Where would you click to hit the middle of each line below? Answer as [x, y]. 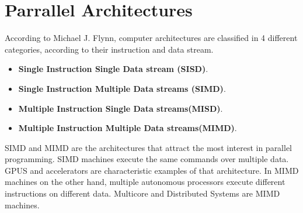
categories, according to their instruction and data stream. [109, 49]
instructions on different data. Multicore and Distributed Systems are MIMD [142, 193]
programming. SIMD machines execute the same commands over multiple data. [147, 159]
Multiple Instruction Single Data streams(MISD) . [121, 108]
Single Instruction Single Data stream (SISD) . [113, 69]
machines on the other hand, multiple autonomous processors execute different [145, 182]
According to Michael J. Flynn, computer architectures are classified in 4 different [151, 38]
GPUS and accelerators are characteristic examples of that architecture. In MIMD [152, 170]
